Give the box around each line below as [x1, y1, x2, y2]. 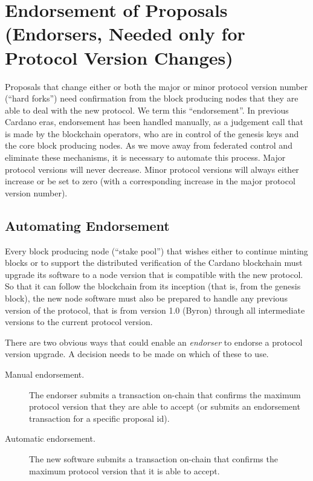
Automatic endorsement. [5, 432, 95, 445]
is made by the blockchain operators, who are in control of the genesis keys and [5, 127, 299, 140]
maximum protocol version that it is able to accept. [29, 464, 220, 477]
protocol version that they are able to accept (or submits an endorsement [29, 400, 300, 413]
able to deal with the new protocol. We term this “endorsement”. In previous [5, 103, 289, 116]
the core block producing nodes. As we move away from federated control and [5, 139, 292, 152]
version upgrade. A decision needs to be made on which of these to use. [5, 347, 269, 360]
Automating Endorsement [5, 216, 170, 234]
